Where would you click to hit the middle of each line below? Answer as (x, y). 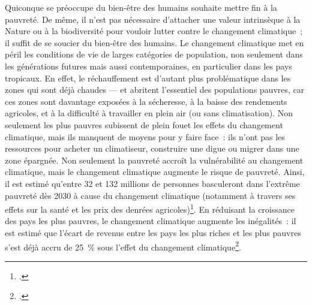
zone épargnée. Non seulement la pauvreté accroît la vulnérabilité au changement (154, 160)
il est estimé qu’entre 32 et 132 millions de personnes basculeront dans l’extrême (152, 183)
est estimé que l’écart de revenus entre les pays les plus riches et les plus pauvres (153, 232)
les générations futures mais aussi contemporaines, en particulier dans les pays (148, 66)
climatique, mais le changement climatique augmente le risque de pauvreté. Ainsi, (155, 172)
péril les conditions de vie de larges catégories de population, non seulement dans (154, 54)
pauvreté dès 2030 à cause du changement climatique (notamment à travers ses (150, 195)
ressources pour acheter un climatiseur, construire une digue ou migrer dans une (152, 148)
